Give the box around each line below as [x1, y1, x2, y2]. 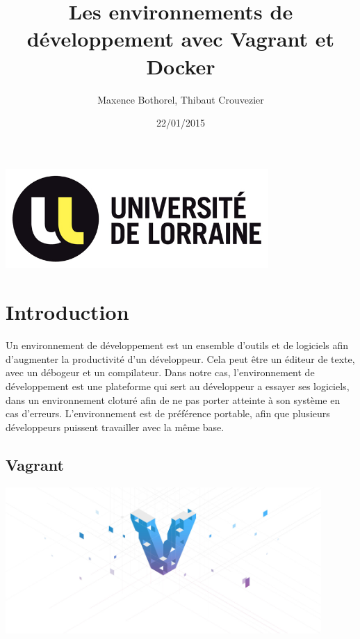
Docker [146, 51, 215, 80]
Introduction [6, 298, 129, 326]
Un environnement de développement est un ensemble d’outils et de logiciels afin [6, 338, 349, 353]
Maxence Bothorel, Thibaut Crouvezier [97, 92, 264, 106]
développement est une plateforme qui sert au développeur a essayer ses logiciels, [6, 378, 350, 393]
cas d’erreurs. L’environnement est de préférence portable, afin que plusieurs [6, 406, 330, 421]
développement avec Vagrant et [26, 24, 335, 53]
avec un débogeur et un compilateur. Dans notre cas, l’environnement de [6, 365, 315, 380]
